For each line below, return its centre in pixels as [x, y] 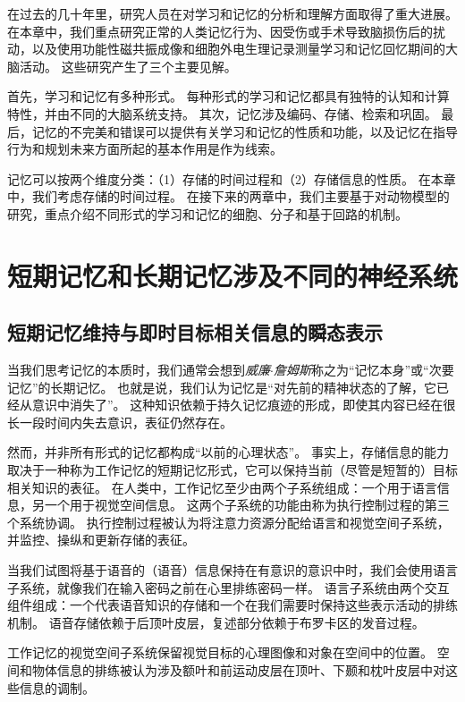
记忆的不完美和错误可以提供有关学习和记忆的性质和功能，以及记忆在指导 [245, 131]
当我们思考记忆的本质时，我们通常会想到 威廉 [139, 370]
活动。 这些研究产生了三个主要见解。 [128, 66]
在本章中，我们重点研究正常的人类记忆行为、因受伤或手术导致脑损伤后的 [220, 31]
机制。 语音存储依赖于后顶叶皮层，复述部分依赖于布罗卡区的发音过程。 [216, 622]
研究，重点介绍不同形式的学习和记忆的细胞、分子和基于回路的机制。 [207, 213]
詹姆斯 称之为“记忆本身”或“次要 [364, 370]
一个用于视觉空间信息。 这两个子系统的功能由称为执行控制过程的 [234, 505]
